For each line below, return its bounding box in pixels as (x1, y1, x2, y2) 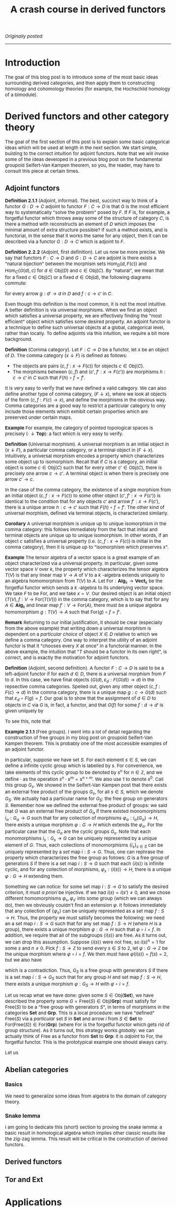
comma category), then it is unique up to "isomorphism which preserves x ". (5, 544, 169, 550)
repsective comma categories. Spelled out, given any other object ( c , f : (5, 683, 160, 690)
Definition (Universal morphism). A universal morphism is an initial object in (5, 441, 169, 448)
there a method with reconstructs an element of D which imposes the (5, 221, 155, 228)
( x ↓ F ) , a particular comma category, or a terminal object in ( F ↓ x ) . (5, 447, 154, 453)
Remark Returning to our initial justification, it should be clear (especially (5, 619, 163, 626)
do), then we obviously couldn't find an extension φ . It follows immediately (5, 902, 167, 908)
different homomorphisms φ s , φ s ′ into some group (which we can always (5, 895, 162, 903)
